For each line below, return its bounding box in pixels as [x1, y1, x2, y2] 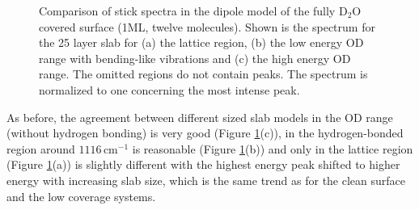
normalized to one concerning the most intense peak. [39, 81, 300, 98]
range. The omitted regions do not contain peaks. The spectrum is [39, 65, 368, 82]
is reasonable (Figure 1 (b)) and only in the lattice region [132, 140, 413, 157]
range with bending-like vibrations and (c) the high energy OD [39, 49, 351, 66]
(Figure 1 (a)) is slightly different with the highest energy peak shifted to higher [6, 156, 400, 173]
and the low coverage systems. [6, 187, 156, 204]
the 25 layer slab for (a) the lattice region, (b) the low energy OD [39, 34, 364, 51]
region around [6, 140, 75, 157]
